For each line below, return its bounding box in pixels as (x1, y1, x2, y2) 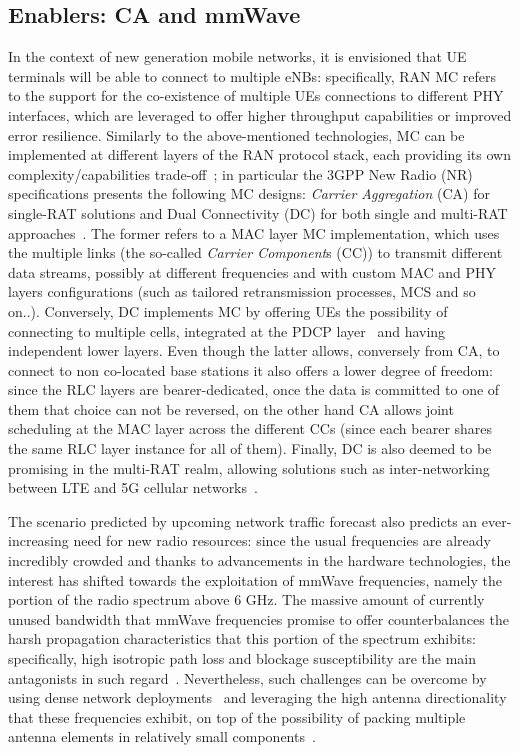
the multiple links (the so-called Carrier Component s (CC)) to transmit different (8, 242, 503, 263)
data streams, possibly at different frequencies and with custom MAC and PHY (8, 261, 497, 282)
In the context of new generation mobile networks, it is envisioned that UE (8, 46, 467, 67)
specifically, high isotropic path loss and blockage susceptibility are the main (8, 648, 477, 669)
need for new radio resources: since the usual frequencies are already (73, 530, 491, 551)
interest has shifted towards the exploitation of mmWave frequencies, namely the (8, 569, 502, 590)
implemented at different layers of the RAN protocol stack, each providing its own (8, 144, 511, 165)
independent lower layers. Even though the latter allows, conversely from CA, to (8, 340, 500, 361)
